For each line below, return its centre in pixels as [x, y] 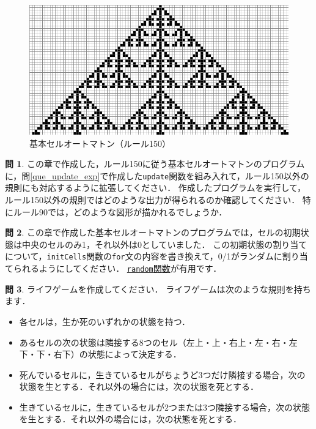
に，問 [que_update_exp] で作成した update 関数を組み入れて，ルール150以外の [157, 175]
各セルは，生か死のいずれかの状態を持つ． [105, 321]
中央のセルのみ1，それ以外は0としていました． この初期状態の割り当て [164, 244]
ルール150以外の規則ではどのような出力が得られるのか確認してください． [152, 200]
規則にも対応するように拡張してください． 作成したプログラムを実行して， [155, 188]
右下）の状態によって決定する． [117, 354]
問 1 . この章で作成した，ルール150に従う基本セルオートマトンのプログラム [155, 164]
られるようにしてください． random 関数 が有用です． [117, 268]
